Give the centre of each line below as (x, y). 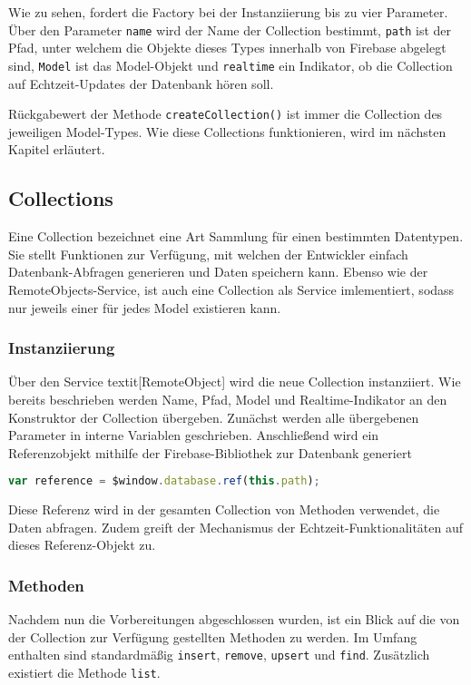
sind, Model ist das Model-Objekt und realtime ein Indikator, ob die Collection (231, 65)
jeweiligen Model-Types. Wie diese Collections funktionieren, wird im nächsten (227, 131)
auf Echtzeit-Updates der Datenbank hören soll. (141, 83)
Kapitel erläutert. (57, 149)
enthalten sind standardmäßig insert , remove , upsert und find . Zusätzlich (219, 655)
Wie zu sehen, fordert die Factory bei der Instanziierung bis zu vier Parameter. (228, 12)
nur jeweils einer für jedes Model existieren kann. (145, 307)
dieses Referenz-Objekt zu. (82, 545)
